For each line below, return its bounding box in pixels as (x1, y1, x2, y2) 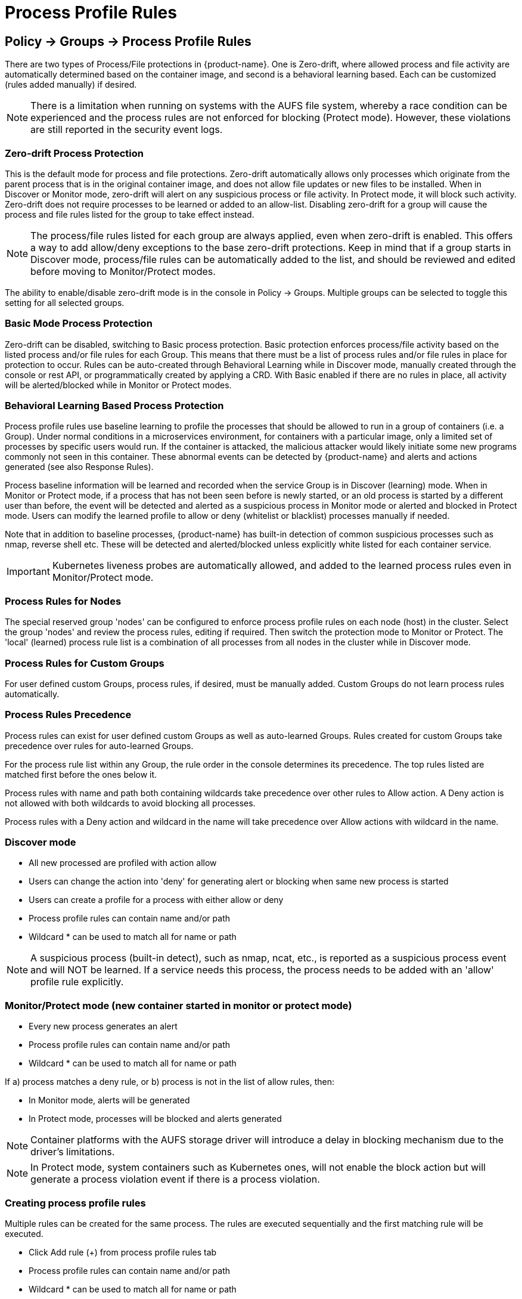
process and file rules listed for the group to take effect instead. (5, 209, 254, 219)
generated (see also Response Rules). (5, 462, 154, 472)
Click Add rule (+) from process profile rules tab (29, 1247, 217, 1257)
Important (7, 565, 50, 578)
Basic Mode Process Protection (5, 317, 153, 330)
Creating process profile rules (5, 1196, 146, 1209)
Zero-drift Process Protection (5, 147, 144, 159)
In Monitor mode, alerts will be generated (29, 1095, 190, 1106)
